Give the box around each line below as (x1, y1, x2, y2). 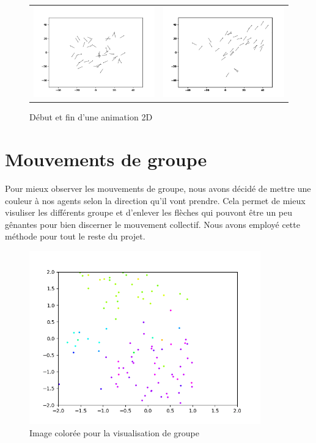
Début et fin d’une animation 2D (29, 111, 153, 123)
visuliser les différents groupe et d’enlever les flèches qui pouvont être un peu (5, 206, 293, 219)
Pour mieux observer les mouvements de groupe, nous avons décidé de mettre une (5, 182, 311, 195)
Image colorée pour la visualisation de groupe (29, 427, 199, 439)
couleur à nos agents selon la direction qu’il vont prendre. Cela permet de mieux (5, 194, 306, 207)
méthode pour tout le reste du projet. (5, 230, 145, 243)
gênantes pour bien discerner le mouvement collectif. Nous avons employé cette (5, 218, 300, 230)
